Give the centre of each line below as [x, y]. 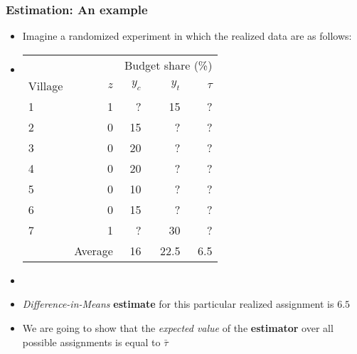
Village [46, 85]
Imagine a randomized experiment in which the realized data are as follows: [187, 36]
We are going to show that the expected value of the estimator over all [178, 328]
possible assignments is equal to [91, 342]
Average [94, 250]
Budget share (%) [168, 65]
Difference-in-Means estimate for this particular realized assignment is [178, 304]
